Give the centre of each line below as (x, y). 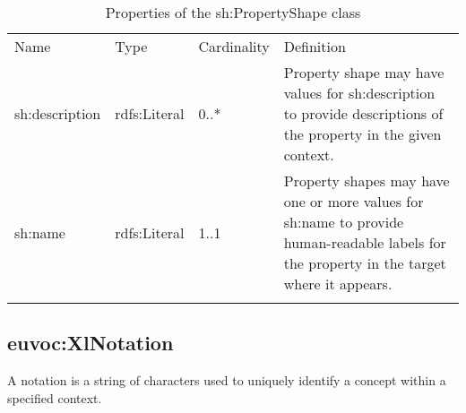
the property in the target (365, 263)
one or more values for (354, 201)
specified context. (55, 397)
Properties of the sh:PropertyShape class (233, 12)
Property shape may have (364, 72)
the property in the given (362, 134)
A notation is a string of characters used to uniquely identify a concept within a (227, 380)
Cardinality (234, 46)
